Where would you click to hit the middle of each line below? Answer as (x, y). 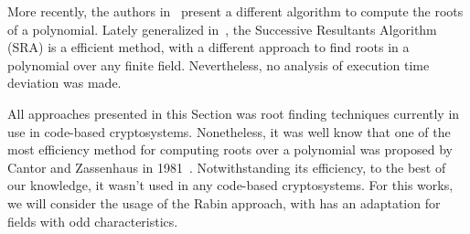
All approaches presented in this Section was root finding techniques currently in (234, 113)
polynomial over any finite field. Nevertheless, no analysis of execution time (219, 64)
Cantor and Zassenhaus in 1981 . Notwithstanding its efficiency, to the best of (227, 167)
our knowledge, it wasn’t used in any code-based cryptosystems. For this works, (230, 185)
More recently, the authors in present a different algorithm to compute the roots (235, 11)
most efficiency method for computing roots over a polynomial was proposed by (230, 149)
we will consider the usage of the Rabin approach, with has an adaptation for (224, 202)
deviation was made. (64, 83)
